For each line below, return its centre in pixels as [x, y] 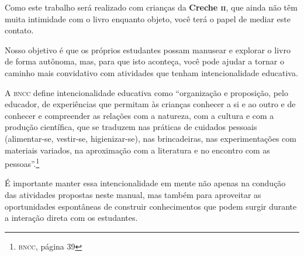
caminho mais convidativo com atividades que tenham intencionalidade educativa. [151, 72]
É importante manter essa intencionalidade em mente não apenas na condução [145, 183]
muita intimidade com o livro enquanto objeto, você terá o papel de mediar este [148, 18]
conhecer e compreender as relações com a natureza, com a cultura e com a [139, 115]
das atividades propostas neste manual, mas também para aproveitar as [133, 194]
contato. [19, 30]
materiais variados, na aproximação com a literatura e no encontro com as [137, 150]
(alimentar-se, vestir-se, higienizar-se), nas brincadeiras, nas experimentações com [151, 138]
